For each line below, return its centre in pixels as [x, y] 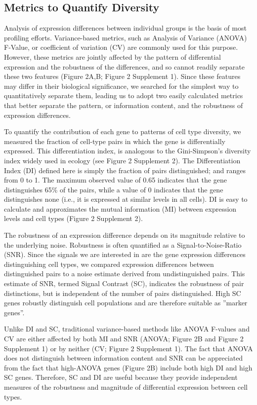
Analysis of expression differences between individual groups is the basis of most [125, 28]
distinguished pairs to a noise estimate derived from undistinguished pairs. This [125, 274]
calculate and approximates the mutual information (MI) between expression [120, 208]
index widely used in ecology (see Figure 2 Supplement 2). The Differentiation [122, 160]
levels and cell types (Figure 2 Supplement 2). [73, 218]
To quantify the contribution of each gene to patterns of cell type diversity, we [123, 131]
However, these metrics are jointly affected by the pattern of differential [112, 56]
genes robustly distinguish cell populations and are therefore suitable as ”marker [126, 303]
